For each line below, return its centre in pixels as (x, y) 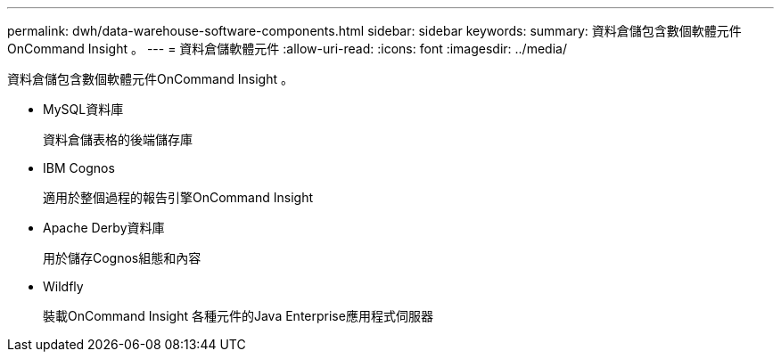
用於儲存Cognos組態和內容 (122, 258)
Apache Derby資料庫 (104, 228)
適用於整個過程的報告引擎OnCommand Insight (178, 197)
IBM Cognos (79, 168)
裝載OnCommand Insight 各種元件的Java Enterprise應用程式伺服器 (238, 316)
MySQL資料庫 (83, 109)
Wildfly (63, 286)
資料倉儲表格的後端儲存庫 (118, 139)
